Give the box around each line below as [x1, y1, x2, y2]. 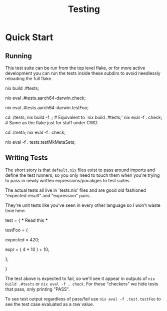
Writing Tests [5, 154, 48, 162]
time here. [5, 207, 26, 213]
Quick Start [5, 32, 53, 43]
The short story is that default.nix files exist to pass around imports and [5, 167, 155, 173]
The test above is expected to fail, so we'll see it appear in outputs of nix [5, 275, 155, 281]
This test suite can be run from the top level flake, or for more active [5, 65, 145, 71]
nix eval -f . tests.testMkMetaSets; [5, 139, 76, 145]
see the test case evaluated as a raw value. [5, 301, 94, 307]
